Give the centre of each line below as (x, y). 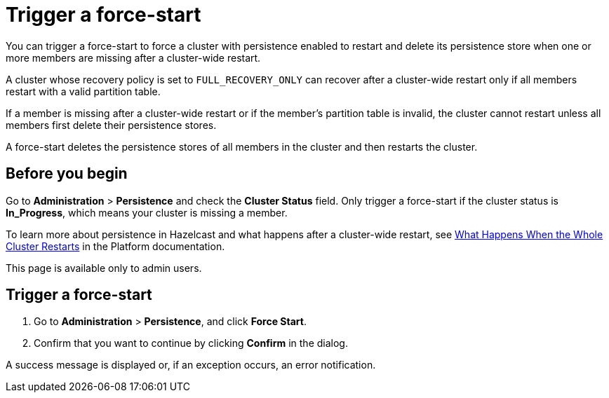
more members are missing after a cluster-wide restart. (133, 57)
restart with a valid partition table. (83, 91)
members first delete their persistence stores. (111, 125)
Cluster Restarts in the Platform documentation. (115, 246)
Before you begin (67, 174)
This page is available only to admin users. (104, 268)
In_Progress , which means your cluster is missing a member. (147, 212)
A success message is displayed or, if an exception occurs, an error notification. (191, 365)
